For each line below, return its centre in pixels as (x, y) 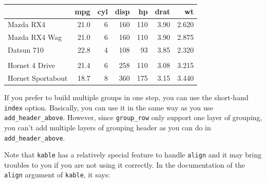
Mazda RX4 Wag (35, 37)
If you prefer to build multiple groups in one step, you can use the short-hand (126, 97)
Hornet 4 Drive (32, 65)
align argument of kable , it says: (57, 175)
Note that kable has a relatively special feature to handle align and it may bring (133, 155)
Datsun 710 (26, 50)
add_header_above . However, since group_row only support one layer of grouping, (133, 117)
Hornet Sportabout (38, 77)
